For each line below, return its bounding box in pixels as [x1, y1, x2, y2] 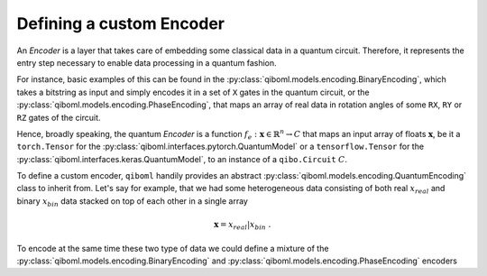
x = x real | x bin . [213, 219, 271, 232]
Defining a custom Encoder [16, 14, 225, 33]
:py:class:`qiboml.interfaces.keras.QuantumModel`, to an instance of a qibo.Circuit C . [16, 153, 347, 164]
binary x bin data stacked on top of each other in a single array [16, 195, 248, 208]
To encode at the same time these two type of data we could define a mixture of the [16, 243, 329, 253]
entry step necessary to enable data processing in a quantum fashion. [16, 57, 277, 68]
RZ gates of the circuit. [16, 112, 101, 123]
